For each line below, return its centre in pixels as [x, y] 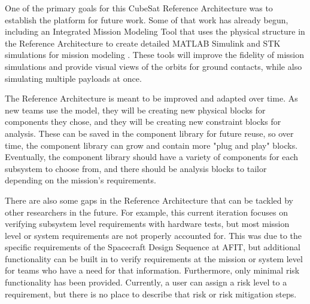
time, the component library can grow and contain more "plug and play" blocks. [151, 145]
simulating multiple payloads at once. [73, 78]
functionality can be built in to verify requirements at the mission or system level [154, 258]
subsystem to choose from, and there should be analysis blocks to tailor [136, 168]
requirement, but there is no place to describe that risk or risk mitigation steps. [151, 294]
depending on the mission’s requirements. [80, 180]
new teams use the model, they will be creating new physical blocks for [135, 110]
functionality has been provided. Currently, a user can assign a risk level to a [146, 282]
